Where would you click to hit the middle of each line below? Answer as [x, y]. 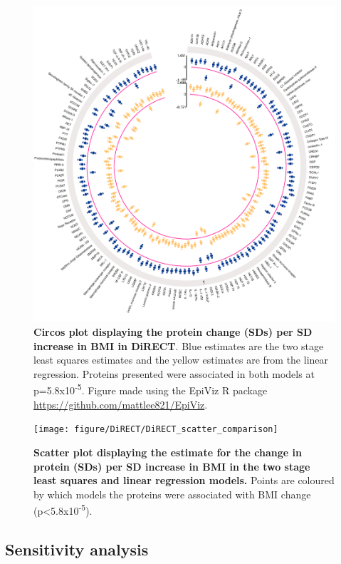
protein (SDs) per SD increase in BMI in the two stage [172, 466]
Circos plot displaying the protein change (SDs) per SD [173, 332]
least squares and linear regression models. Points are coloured [184, 480]
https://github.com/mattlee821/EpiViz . [121, 404]
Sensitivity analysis [77, 549]
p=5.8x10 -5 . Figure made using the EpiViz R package [151, 389]
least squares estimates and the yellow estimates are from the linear [181, 360]
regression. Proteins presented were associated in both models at [174, 373]
